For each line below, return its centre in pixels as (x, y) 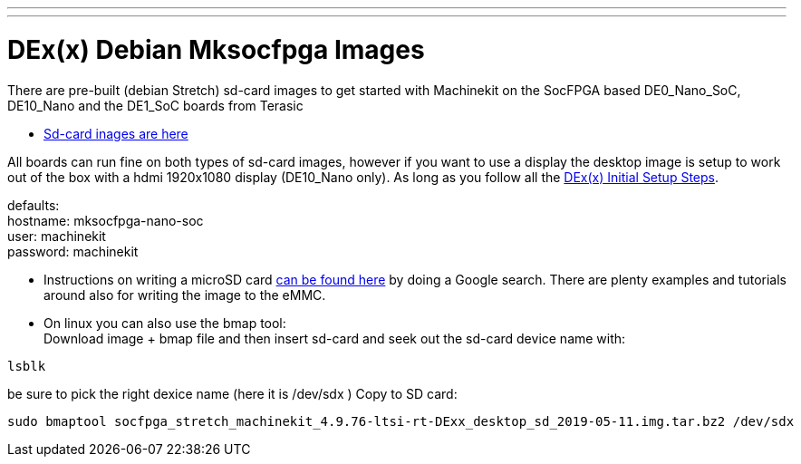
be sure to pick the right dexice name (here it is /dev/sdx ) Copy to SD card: (232, 393)
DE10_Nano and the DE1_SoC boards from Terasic (155, 105)
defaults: (34, 205)
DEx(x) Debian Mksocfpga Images (216, 49)
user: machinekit (57, 236)
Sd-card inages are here (116, 133)
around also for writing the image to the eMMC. (185, 295)
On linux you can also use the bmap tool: (165, 323)
